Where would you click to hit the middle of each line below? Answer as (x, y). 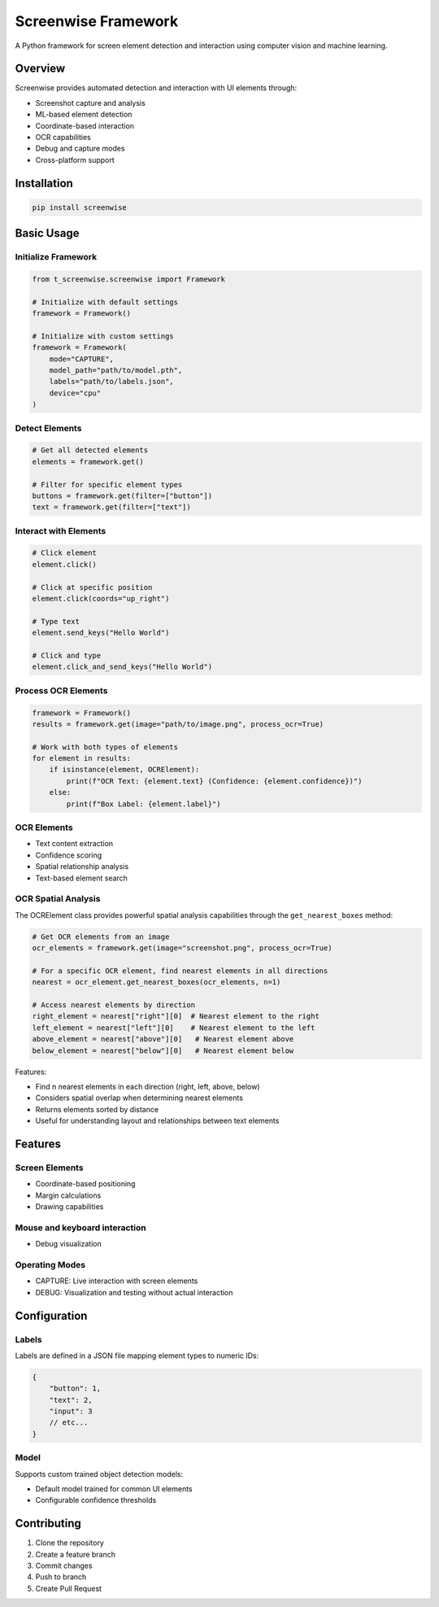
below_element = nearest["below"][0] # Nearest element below (163, 1050)
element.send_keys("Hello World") (101, 633)
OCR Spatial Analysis (58, 899)
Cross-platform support (75, 159)
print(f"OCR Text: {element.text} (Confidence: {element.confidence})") (214, 781)
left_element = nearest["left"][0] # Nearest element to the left (174, 1028)
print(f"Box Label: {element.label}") (143, 804)
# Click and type (67, 655)
